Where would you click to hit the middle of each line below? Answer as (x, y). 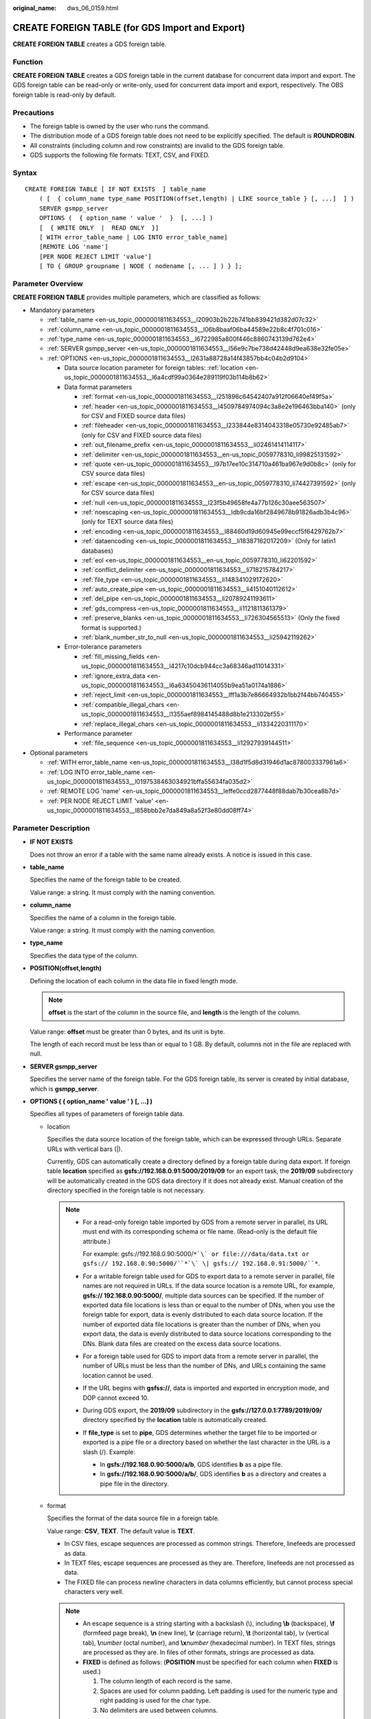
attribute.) (97, 1241)
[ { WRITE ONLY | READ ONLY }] (99, 228)
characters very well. (94, 1592)
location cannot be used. (118, 1375)
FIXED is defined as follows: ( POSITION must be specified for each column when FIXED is (210, 1662)
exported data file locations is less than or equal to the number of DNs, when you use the (209, 1305)
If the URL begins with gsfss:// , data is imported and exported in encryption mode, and (206, 1388)
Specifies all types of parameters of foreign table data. (107, 1114)
